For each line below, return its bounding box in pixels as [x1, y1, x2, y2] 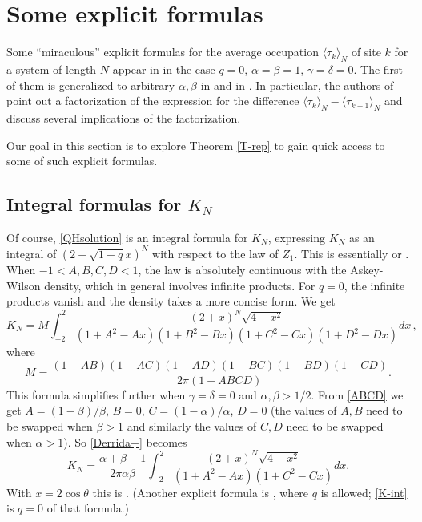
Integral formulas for [6, 192, 182, 216]
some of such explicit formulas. [6, 152, 158, 169]
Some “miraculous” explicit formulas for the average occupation [6, 43, 319, 60]
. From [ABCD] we [311, 386, 404, 403]
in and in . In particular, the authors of [200, 76, 394, 93]
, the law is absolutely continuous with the [138, 261, 347, 277]
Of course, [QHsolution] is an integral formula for [6, 229, 248, 245]
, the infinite [344, 277, 405, 293]
